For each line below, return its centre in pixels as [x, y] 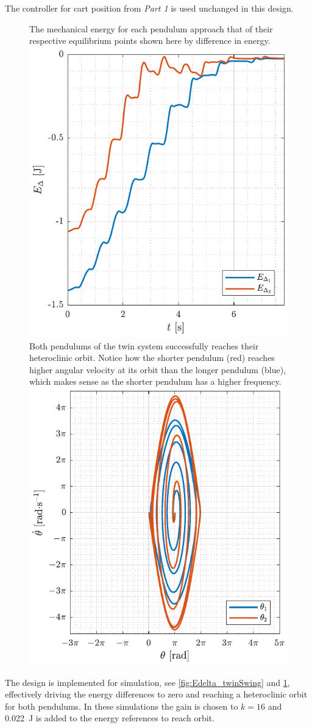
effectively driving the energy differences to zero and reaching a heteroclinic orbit [156, 694]
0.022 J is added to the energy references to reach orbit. [110, 718]
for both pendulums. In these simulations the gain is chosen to [122, 706]
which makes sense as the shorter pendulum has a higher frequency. [155, 381]
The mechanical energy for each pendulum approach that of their [151, 28]
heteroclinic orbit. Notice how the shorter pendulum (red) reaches [152, 358]
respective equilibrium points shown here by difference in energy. [150, 41]
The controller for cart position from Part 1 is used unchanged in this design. [149, 8]
